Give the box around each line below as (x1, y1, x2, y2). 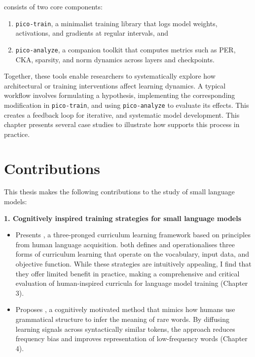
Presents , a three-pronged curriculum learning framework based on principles (15, 229, 251, 240)
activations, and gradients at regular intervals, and (15, 28, 168, 38)
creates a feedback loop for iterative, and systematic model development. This (4, 109, 240, 120)
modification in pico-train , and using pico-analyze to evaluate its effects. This (4, 99, 249, 110)
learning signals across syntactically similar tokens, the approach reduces (15, 323, 235, 334)
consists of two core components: (4, 1, 103, 11)
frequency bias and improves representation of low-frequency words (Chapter (15, 333, 248, 344)
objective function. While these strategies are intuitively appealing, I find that (15, 259, 252, 268)
